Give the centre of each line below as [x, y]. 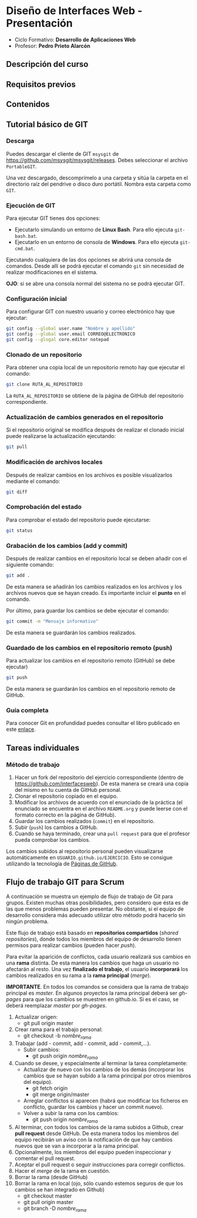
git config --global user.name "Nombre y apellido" [71, 329]
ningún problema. [27, 921]
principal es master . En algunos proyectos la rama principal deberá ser [92, 993]
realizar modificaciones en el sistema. [52, 272]
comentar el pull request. [45, 1159]
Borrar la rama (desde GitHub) [51, 1177]
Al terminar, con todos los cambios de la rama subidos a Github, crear [99, 1127]
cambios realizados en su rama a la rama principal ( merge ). [79, 975]
